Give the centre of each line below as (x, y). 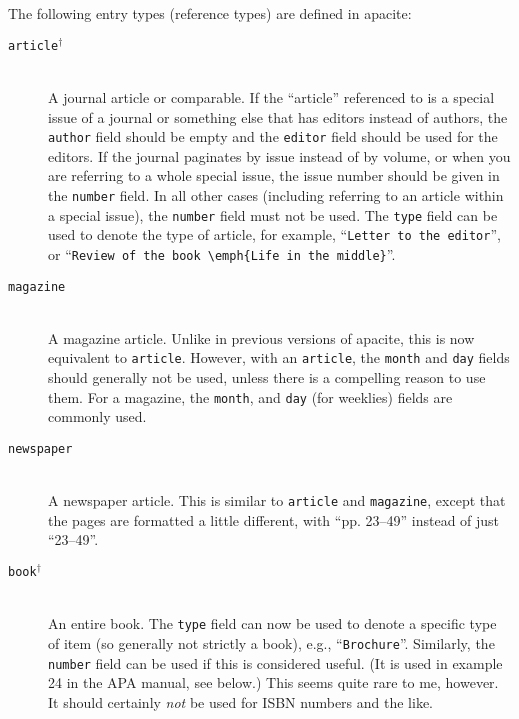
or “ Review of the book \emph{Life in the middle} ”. (222, 253)
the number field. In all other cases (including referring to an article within (276, 194)
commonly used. (97, 416)
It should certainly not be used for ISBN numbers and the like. (241, 701)
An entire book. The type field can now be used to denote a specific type (272, 623)
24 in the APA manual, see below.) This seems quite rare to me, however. (273, 682)
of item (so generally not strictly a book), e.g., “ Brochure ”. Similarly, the (271, 643)
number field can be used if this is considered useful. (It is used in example (275, 662)
